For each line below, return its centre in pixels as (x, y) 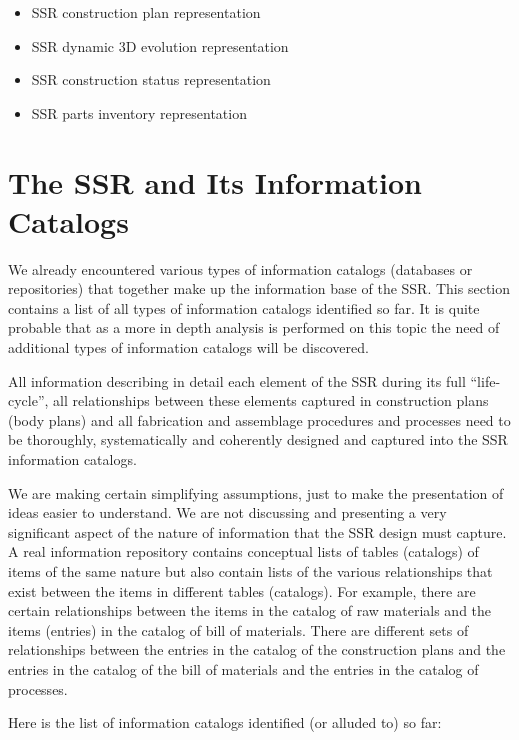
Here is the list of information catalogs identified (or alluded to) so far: (225, 722)
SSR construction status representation (151, 79)
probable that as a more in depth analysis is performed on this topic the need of (254, 327)
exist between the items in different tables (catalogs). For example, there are (242, 590)
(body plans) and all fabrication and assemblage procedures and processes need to (259, 419)
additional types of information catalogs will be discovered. (188, 347)
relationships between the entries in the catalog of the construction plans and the (257, 649)
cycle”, (28, 400)
